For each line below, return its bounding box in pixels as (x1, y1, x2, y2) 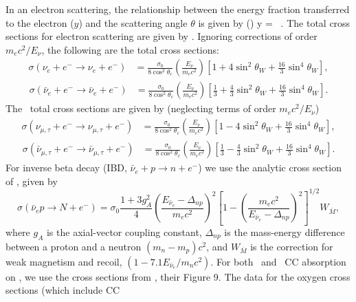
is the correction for (250, 239, 333, 253)
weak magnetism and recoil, (5, 254, 122, 268)
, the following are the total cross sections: (41, 42, 219, 56)
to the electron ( (5, 15, 74, 30)
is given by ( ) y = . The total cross (198, 15, 351, 30)
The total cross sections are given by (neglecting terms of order (5, 101, 276, 116)
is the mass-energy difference (224, 224, 345, 239)
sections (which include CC (5, 283, 120, 297)
